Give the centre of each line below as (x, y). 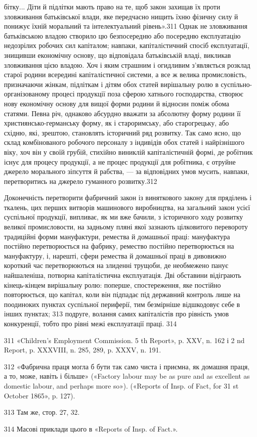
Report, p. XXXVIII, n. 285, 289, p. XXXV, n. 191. (83, 350)
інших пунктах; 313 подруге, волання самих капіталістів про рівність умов (116, 314)
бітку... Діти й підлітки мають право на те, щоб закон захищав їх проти (112, 6)
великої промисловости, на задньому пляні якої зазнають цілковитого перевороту (126, 227)
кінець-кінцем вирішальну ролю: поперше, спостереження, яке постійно (112, 284)
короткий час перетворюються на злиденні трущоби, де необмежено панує (116, 265)
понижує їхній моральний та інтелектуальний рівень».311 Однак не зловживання (126, 26)
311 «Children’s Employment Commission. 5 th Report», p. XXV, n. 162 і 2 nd (124, 340)
